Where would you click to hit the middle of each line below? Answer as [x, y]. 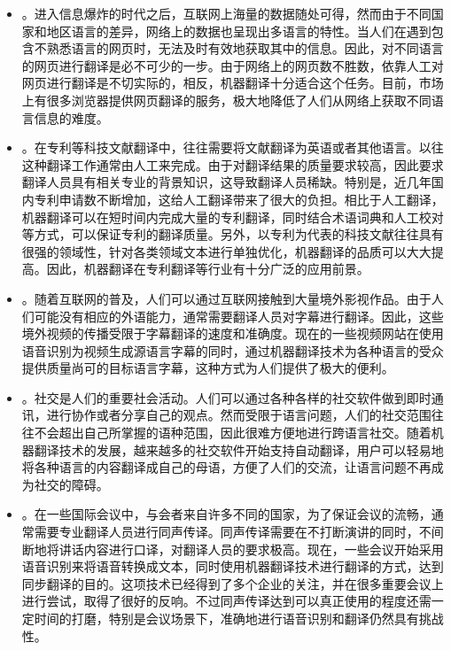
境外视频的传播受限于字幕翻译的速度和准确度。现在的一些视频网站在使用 [233, 333]
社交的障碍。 [71, 484]
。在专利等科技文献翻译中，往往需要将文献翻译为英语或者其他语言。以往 [233, 147]
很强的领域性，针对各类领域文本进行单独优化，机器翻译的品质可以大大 [226, 251]
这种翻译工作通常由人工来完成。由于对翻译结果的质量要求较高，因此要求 [233, 164]
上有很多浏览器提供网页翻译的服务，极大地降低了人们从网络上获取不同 [226, 100]
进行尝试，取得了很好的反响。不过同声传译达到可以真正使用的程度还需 [226, 601]
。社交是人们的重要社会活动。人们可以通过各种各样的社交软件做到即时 [226, 397]
